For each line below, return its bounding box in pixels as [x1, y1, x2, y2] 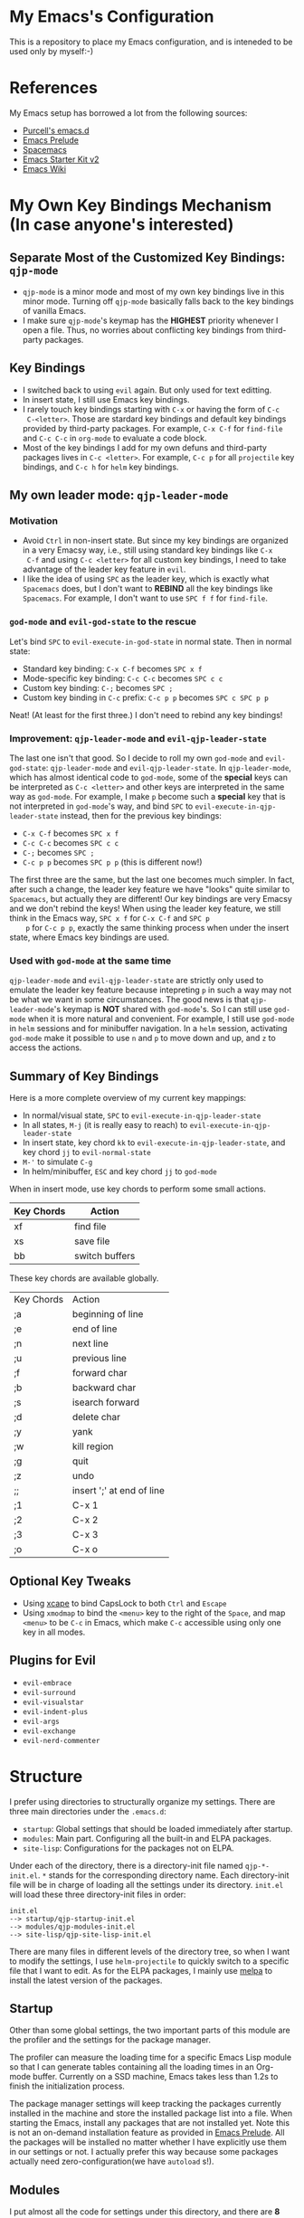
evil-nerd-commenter [22, 1736, 100, 1745]
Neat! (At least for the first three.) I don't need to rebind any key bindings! [9, 709, 283, 720]
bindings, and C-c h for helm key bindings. [22, 461, 179, 472]
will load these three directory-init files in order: [9, 1889, 186, 1900]
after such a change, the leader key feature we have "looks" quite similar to [9, 884, 290, 895]
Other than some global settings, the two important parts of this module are [9, 2024, 291, 2036]
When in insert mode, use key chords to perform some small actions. [9, 1183, 267, 1195]
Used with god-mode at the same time [9, 954, 172, 967]
